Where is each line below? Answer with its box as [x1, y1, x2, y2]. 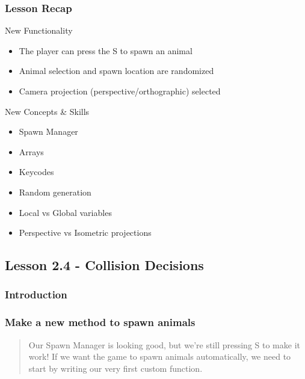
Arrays [19, 145, 44, 158]
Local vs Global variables [19, 206, 112, 218]
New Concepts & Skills [5, 105, 90, 117]
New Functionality [5, 24, 73, 37]
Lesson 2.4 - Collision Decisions [5, 256, 204, 274]
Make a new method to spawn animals [5, 315, 196, 330]
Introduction [5, 287, 67, 302]
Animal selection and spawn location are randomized [19, 64, 214, 77]
